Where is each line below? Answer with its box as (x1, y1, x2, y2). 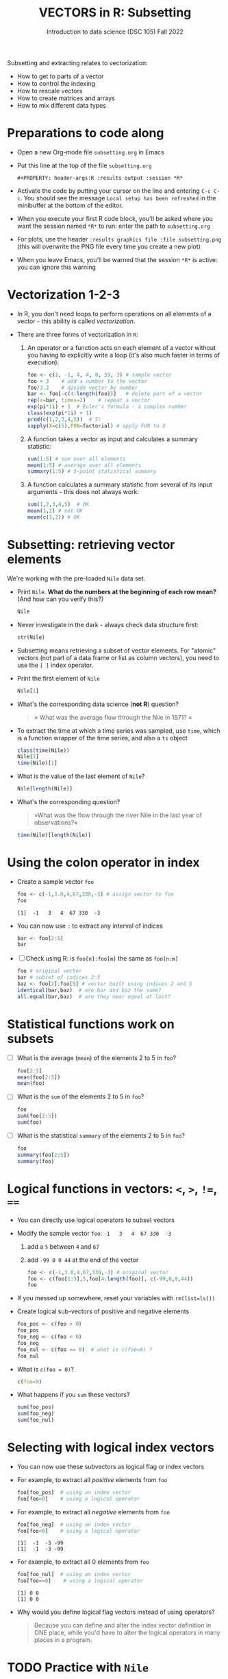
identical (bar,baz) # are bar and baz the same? (16, 987, 162, 994)
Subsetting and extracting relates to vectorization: (7, 58, 149, 67)
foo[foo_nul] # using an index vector (16, 1571, 131, 1578)
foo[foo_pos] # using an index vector (16, 1489, 131, 1496)
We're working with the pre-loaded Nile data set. (7, 574, 146, 583)
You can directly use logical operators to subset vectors (16, 1216, 175, 1224)
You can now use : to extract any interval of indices (16, 921, 163, 930)
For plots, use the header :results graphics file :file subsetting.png (16, 235, 222, 243)
